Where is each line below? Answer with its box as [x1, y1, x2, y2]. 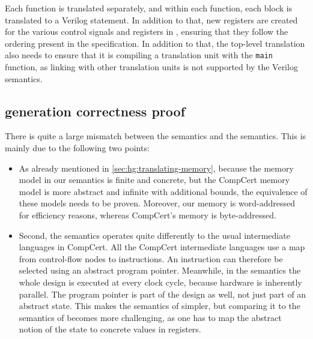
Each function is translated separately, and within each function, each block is [5, 2, 293, 14]
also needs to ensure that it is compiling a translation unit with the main [5, 49, 273, 61]
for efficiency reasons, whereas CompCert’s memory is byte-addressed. [19, 208, 276, 221]
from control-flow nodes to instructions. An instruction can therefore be [19, 252, 283, 265]
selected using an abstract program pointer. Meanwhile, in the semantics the [19, 264, 301, 277]
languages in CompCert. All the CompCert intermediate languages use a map [19, 241, 305, 253]
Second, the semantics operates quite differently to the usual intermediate [19, 229, 290, 241]
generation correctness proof [5, 101, 186, 120]
